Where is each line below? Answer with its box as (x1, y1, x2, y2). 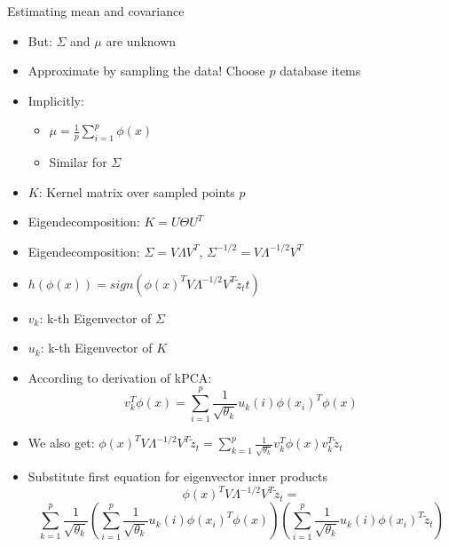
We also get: (28, 433, 95, 452)
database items (280, 61, 361, 80)
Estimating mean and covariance (7, 2, 185, 20)
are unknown (106, 31, 177, 50)
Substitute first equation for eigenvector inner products (28, 467, 328, 486)
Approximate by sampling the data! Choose (28, 61, 265, 80)
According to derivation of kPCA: (28, 368, 212, 386)
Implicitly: (28, 91, 84, 109)
